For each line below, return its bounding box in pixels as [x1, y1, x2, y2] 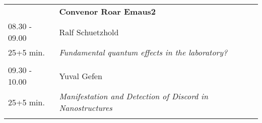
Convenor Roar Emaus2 [59, 6, 156, 17]
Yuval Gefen [59, 70, 102, 82]
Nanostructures [59, 102, 112, 113]
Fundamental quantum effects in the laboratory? [59, 46, 228, 58]
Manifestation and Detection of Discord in [59, 90, 208, 102]
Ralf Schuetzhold [59, 26, 119, 38]
